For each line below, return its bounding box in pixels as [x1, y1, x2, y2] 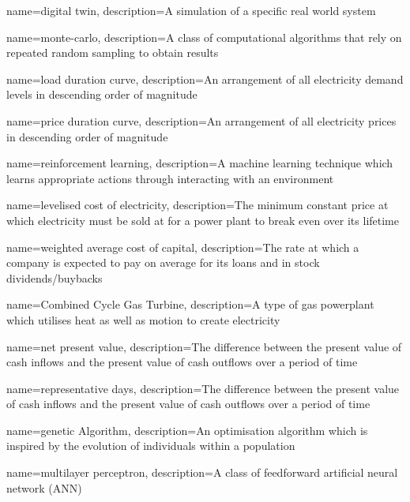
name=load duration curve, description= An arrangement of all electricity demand [6, 70, 404, 87]
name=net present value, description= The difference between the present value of [6, 338, 402, 354]
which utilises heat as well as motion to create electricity [6, 311, 280, 328]
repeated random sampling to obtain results [6, 44, 219, 61]
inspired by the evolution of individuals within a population [6, 437, 295, 454]
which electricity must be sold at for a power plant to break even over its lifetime [6, 212, 399, 228]
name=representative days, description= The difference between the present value [6, 380, 400, 396]
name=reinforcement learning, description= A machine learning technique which [6, 155, 393, 171]
